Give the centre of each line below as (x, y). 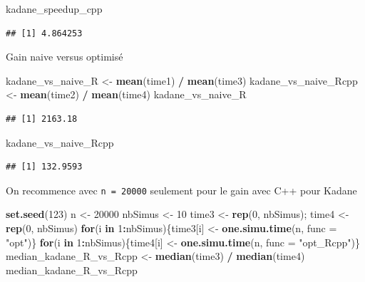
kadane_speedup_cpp (54, 9)
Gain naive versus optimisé (65, 57)
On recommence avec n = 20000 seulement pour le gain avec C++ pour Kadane (181, 190)
